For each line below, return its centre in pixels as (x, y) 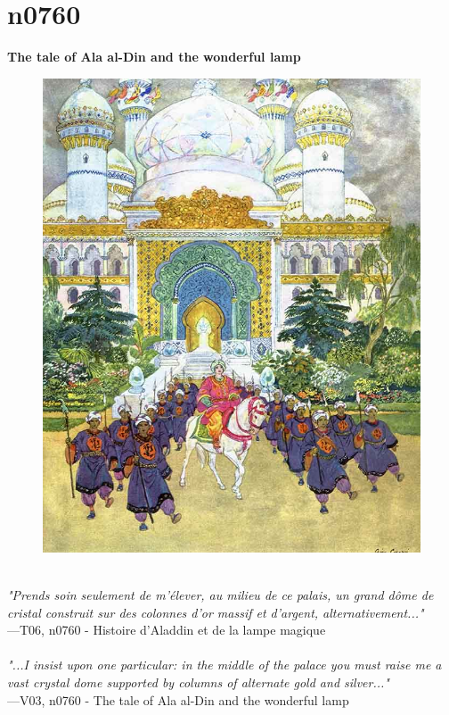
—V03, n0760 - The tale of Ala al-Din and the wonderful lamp (178, 699)
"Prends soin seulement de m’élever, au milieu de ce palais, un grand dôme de (220, 595)
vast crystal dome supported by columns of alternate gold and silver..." (198, 682)
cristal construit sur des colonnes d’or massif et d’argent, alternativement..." (216, 612)
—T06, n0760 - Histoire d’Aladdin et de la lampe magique (167, 630)
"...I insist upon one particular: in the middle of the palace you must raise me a (224, 665)
